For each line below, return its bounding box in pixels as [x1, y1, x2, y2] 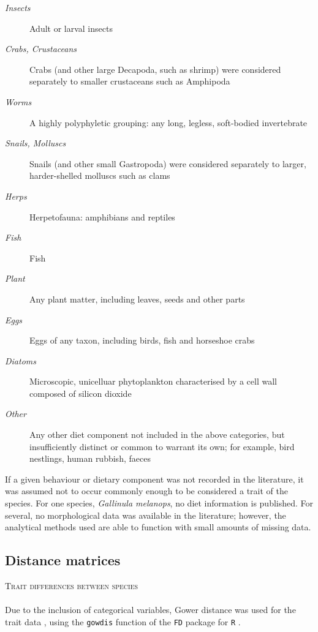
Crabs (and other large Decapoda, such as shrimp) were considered [29, 62, 281, 75]
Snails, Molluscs [5, 137, 66, 149]
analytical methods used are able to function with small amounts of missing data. [5, 521, 311, 533]
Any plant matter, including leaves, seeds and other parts [29, 292, 245, 305]
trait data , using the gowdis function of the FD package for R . [5, 615, 241, 628]
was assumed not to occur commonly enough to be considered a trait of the [5, 484, 288, 497]
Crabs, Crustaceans [5, 42, 77, 55]
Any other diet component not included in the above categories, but [29, 428, 285, 441]
